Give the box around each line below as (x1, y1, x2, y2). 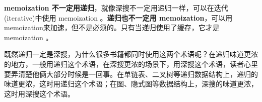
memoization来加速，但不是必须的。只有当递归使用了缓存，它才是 (4, 22, 220, 33)
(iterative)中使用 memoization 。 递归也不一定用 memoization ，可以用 (4, 12, 233, 23)
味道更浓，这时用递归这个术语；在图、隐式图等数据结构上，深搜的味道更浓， (4, 78, 258, 89)
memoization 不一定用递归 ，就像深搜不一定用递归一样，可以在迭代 (4, 3, 228, 13)
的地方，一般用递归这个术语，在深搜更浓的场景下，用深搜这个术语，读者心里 (4, 58, 258, 69)
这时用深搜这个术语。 (4, 88, 75, 98)
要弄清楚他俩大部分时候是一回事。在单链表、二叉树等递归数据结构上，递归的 (4, 68, 258, 79)
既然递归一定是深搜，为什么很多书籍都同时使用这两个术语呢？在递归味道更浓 (4, 49, 258, 59)
